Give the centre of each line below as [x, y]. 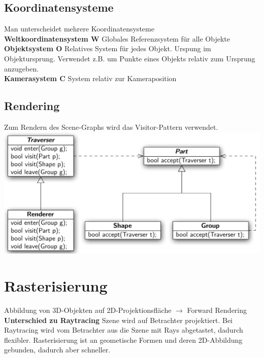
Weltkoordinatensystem [46, 38]
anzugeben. [22, 68]
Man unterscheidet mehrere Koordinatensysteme [79, 29]
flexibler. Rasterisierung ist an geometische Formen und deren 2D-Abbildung [123, 339]
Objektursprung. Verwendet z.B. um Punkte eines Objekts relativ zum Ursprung [130, 58]
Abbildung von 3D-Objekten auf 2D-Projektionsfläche [88, 310]
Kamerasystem [30, 78]
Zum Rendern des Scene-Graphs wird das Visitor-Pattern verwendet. [111, 127]
